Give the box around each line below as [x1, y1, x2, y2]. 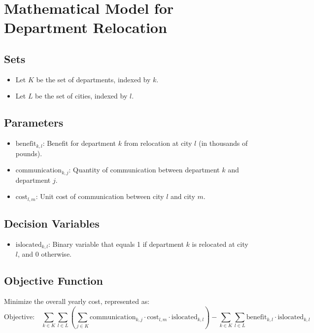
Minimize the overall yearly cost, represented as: [4, 296, 150, 306]
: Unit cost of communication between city [35, 191, 164, 201]
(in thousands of [198, 138, 248, 148]
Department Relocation [4, 17, 167, 37]
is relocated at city [192, 238, 248, 249]
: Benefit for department [42, 138, 116, 148]
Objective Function [4, 273, 104, 288]
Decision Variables [4, 216, 100, 231]
